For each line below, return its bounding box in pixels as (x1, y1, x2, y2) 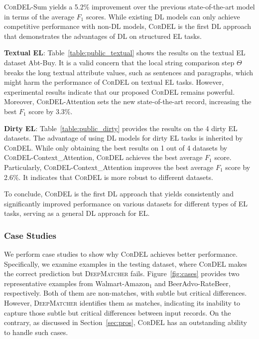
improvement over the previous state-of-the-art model (92, 1, 255, 11)
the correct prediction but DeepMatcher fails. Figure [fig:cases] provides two (4, 268, 240, 279)
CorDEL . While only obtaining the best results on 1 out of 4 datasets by (4, 142, 228, 153)
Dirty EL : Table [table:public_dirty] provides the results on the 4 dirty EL (4, 123, 238, 133)
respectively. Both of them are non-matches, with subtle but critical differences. (4, 288, 247, 298)
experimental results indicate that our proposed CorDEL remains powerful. (4, 86, 235, 97)
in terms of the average (4, 11, 74, 21)
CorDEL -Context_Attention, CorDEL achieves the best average (4, 152, 203, 163)
